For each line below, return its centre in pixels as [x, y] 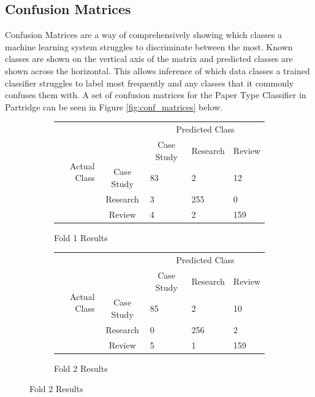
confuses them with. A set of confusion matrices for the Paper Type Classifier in [156, 95]
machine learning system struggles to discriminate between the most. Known [149, 46]
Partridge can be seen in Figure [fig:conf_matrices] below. [114, 106]
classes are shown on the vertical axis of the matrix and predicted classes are [149, 59]
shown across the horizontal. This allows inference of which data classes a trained [157, 70]
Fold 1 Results [81, 237]
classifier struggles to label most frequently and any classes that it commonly [150, 83]
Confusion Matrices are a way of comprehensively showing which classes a [144, 35]
